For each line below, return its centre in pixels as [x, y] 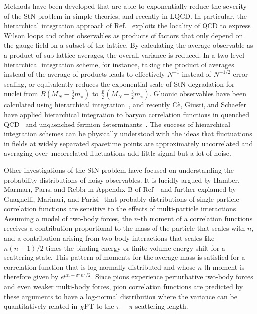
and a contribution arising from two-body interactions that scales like [109, 238]
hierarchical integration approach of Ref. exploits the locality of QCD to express [127, 26]
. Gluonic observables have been [198, 94]
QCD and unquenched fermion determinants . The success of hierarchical [117, 124]
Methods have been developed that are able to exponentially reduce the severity [125, 6]
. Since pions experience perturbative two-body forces [172, 277]
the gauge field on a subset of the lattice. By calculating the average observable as [128, 45]
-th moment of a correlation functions [195, 218]
